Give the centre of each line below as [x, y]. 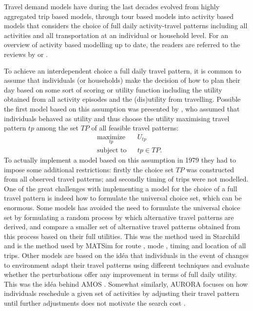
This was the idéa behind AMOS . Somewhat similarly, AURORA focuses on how [126, 284]
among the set [57, 128]
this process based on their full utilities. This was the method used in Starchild [122, 236]
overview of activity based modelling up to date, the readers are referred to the [122, 45]
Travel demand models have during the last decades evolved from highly [112, 6]
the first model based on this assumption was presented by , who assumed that [122, 108]
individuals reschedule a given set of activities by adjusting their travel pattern [122, 293]
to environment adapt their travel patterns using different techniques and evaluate [127, 265]
